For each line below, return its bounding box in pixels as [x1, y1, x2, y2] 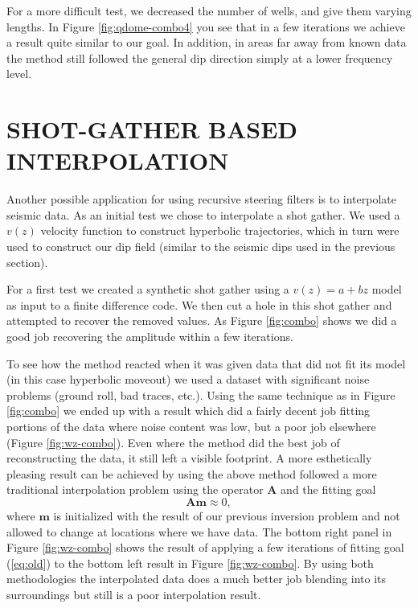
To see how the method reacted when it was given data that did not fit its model [6, 355, 406, 372]
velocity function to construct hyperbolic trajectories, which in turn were [40, 222, 400, 239]
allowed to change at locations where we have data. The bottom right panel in [6, 523, 392, 540]
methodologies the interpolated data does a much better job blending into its [6, 570, 387, 587]
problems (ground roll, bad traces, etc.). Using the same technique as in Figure [6, 386, 395, 403]
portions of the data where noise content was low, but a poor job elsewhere [6, 418, 376, 434]
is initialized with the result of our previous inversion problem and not [53, 507, 400, 524]
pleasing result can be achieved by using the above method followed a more [6, 465, 377, 482]
